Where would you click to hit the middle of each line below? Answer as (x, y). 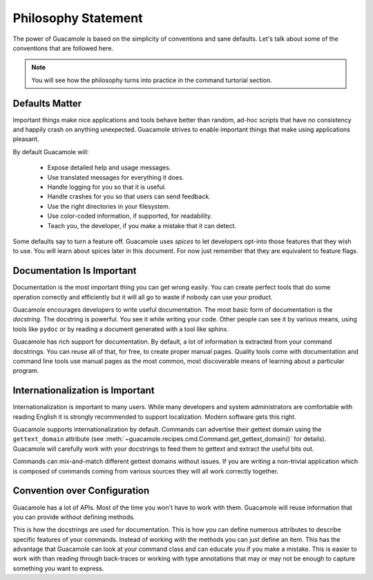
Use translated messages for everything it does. (116, 177)
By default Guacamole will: (51, 151)
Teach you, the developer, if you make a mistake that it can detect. (142, 225)
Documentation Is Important (75, 271)
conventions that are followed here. (63, 48)
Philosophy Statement (78, 18)
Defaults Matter (47, 103)
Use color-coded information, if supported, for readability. (130, 216)
